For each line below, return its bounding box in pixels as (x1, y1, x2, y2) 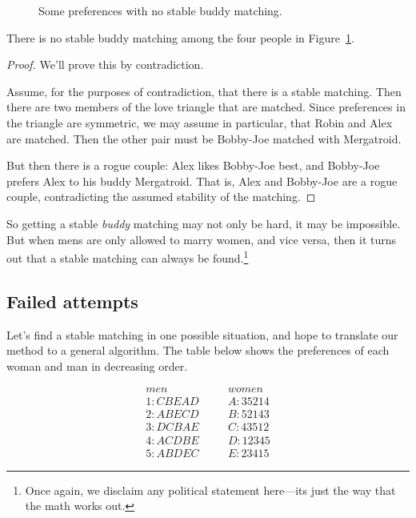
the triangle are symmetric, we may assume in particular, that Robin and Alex (6, 114, 393, 131)
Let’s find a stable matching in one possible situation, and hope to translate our (6, 326, 398, 343)
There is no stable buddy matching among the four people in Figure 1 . (6, 29, 354, 46)
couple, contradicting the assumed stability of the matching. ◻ (6, 188, 316, 205)
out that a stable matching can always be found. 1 (6, 247, 249, 266)
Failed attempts (6, 288, 138, 313)
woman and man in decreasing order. (6, 357, 188, 374)
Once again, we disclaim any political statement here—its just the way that (25, 481, 396, 498)
